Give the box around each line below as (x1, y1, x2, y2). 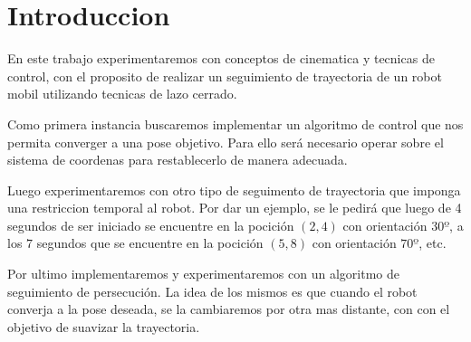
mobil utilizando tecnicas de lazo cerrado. (7, 84, 237, 103)
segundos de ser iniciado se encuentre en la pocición (7, 215, 294, 234)
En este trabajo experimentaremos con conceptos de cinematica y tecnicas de (7, 49, 435, 68)
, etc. (418, 233, 447, 252)
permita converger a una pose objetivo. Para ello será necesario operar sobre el (7, 132, 444, 151)
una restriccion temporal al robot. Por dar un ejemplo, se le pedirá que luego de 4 (7, 198, 462, 217)
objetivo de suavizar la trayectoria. (7, 317, 200, 336)
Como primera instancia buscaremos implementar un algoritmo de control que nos (7, 114, 464, 133)
